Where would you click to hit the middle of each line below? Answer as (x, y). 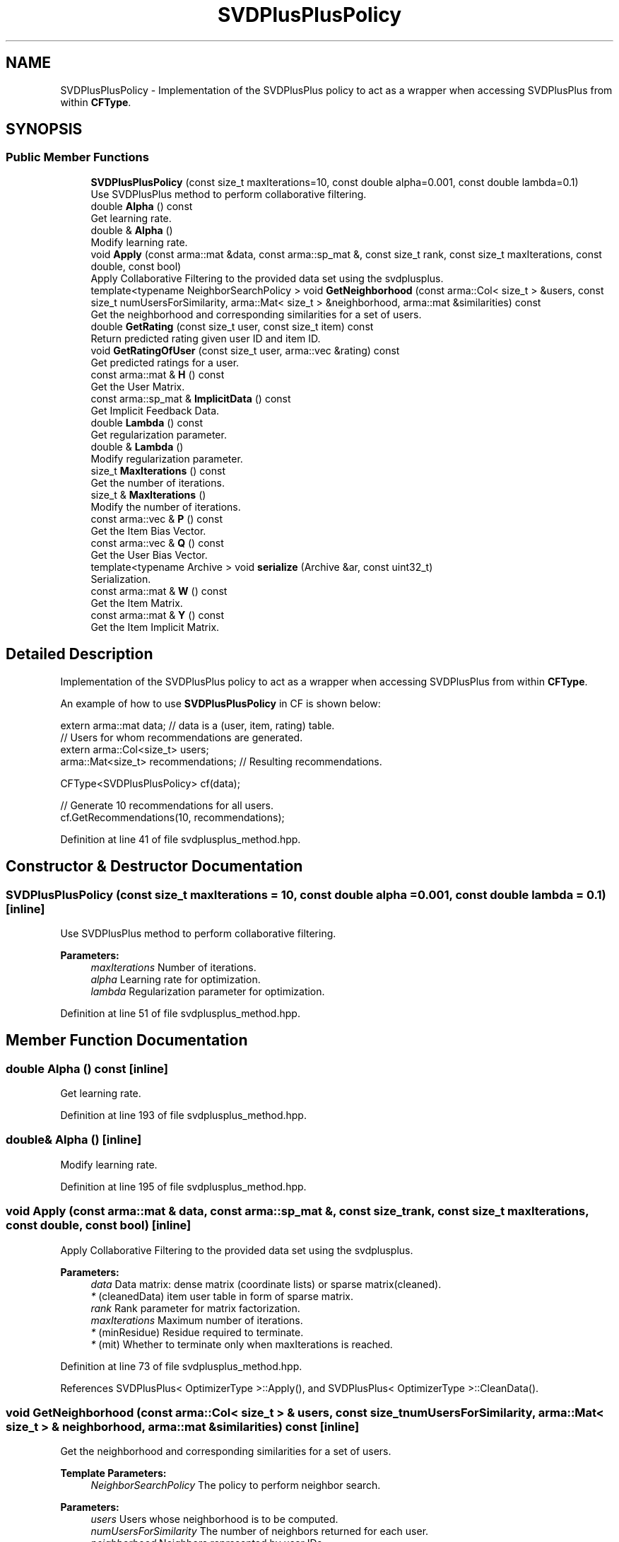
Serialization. (121, 579)
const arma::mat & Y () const (158, 615)
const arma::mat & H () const (158, 374)
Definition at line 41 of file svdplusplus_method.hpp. (181, 839)
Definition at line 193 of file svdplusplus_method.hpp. (183, 1115)
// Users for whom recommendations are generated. (182, 737)
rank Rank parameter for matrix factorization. (195, 1308)
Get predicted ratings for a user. (165, 362)
